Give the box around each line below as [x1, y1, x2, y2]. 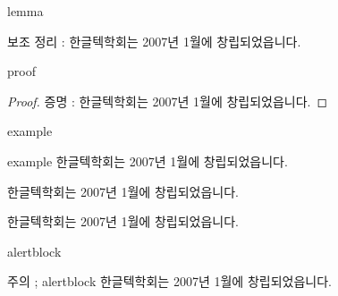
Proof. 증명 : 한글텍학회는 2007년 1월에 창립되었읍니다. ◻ [7, 91, 328, 110]
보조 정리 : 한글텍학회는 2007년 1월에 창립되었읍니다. [7, 31, 301, 50]
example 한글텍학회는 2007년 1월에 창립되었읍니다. [7, 151, 288, 170]
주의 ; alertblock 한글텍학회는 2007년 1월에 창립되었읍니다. [7, 272, 332, 291]
